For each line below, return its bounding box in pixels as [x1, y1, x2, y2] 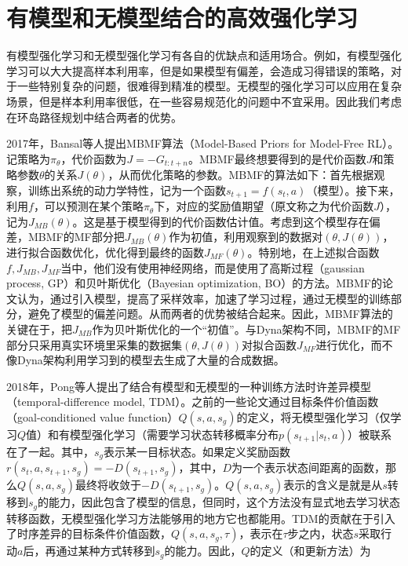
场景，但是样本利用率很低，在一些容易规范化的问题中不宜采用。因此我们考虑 [6, 93, 402, 109]
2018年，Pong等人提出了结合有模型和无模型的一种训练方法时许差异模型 [6, 378, 371, 394]
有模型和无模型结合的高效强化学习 [6, 2, 359, 34]
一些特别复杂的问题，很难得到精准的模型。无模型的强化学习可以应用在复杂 [16, 78, 402, 94]
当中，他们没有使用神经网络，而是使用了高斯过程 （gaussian [60, 259, 365, 276]
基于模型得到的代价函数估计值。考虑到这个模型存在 [105, 213, 370, 229]
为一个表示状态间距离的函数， [231, 459, 386, 476]
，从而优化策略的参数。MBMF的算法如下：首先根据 [107, 166, 374, 183]
